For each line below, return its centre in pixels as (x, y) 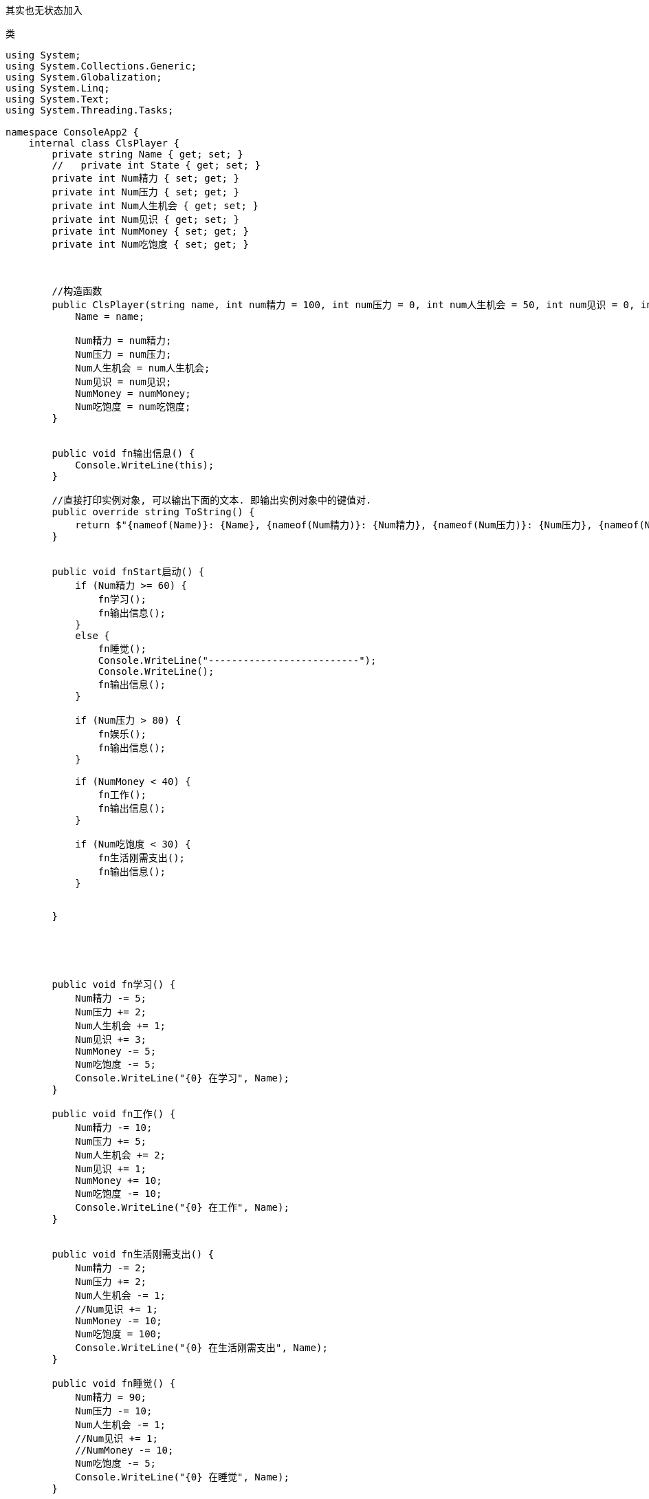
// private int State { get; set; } (156, 165)
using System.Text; (58, 99)
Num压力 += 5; (111, 1141)
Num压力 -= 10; (114, 1411)
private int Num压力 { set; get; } (145, 192)
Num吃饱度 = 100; (119, 1334)
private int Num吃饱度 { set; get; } (150, 244)
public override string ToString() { (153, 512)
